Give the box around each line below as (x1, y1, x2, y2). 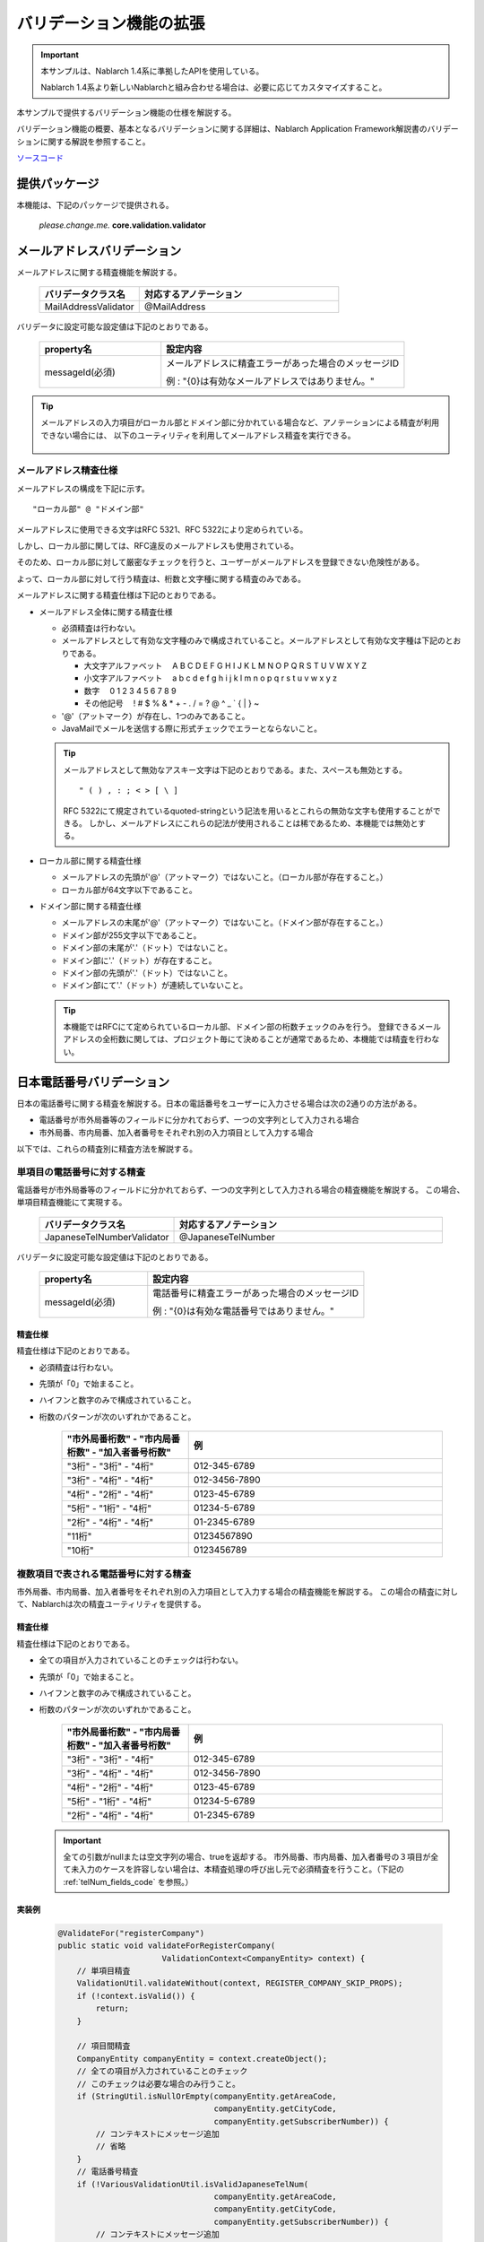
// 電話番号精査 (76, 2167, 139, 2177)
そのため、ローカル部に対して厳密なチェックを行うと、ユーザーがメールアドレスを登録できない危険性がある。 (16, 557, 425, 568)
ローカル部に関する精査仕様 (39, 855, 142, 865)
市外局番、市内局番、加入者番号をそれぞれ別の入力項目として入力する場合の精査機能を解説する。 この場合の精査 (16, 1586, 435, 1596)
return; (95, 2003, 130, 2013)
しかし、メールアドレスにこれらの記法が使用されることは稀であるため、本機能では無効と (88, 818, 419, 829)
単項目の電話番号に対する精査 (16, 1166, 146, 1178)
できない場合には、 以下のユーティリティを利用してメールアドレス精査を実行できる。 (40, 430, 356, 440)
